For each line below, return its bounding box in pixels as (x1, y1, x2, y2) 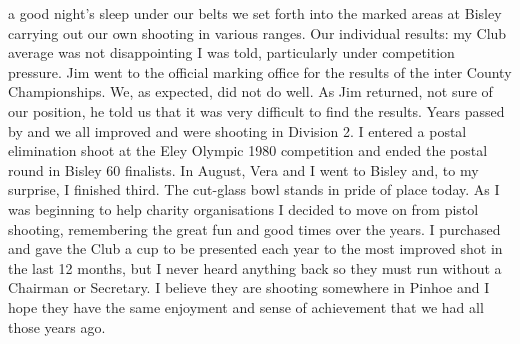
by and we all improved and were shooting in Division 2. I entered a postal (8, 120, 467, 141)
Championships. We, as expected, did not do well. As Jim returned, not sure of (8, 81, 493, 102)
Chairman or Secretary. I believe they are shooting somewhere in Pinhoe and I (8, 277, 490, 298)
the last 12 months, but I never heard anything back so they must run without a (8, 257, 502, 278)
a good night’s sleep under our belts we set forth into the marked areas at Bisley (8, 3, 502, 23)
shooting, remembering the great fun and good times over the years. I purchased (8, 218, 501, 239)
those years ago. (8, 316, 106, 337)
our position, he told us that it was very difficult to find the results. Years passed (8, 100, 505, 121)
